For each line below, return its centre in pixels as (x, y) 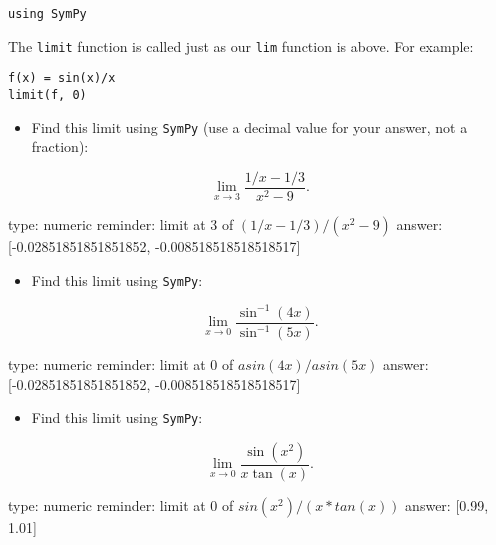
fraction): (60, 146)
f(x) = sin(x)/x (62, 78)
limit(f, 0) (47, 94)
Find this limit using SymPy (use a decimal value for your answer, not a (249, 126)
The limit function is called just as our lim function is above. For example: (241, 45)
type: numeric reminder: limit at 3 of (121, 223)
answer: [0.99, (447, 504)
